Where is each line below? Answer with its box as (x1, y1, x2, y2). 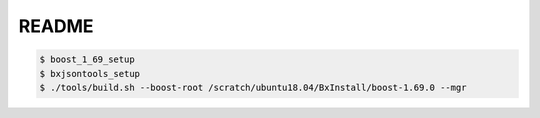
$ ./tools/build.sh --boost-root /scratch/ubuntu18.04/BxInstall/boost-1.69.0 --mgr (39, 81, 467, 93)
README (18, 15, 94, 37)
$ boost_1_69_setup (39, 54, 135, 65)
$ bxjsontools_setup (39, 68, 140, 79)
